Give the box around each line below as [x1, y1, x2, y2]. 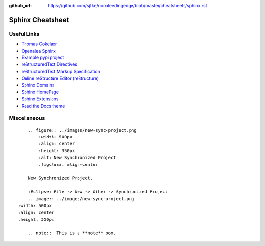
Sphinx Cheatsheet [9, 15, 69, 24]
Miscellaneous [9, 115, 45, 122]
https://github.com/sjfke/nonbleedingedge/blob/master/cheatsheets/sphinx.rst [48, 3, 207, 8]
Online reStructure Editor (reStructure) [21, 75, 99, 81]
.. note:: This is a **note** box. [27, 230, 116, 236]
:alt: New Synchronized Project [38, 155, 116, 161]
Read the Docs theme [21, 103, 65, 109]
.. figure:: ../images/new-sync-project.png [27, 127, 137, 133]
